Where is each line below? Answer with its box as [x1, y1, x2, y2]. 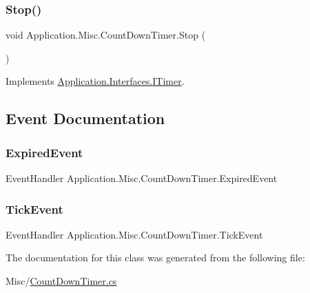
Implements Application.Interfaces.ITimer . [6, 74, 185, 88]
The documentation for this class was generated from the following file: [6, 250, 305, 265]
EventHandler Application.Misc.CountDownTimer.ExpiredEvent [6, 171, 278, 185]
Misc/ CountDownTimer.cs [6, 274, 117, 287]
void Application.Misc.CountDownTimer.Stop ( [6, 28, 206, 42]
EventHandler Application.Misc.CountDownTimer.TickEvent [6, 227, 263, 241]
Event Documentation [6, 108, 165, 129]
